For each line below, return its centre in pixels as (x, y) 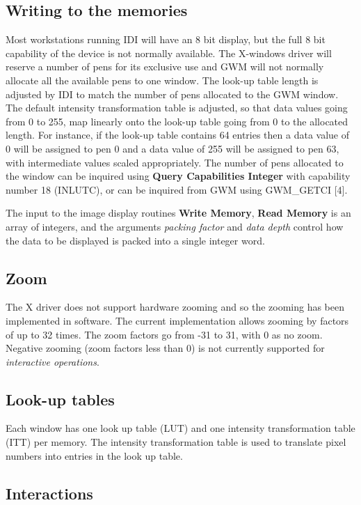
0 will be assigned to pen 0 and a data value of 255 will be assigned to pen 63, (173, 148)
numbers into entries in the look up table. (94, 455)
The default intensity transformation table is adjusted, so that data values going (177, 108)
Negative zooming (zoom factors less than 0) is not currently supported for (165, 348)
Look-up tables (60, 399)
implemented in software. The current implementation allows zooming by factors (177, 320)
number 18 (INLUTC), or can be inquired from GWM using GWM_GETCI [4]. (177, 189)
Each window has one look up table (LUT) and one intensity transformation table (180, 428)
